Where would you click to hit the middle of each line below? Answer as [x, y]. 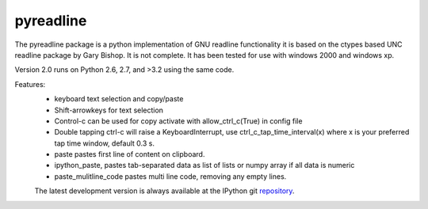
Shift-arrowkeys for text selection [109, 110]
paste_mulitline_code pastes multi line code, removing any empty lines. [170, 176]
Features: [30, 84]
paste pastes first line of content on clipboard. [130, 154]
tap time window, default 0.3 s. [104, 143]
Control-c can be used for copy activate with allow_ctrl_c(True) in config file [178, 121]
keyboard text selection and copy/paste [119, 99]
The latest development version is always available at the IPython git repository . [164, 191]
